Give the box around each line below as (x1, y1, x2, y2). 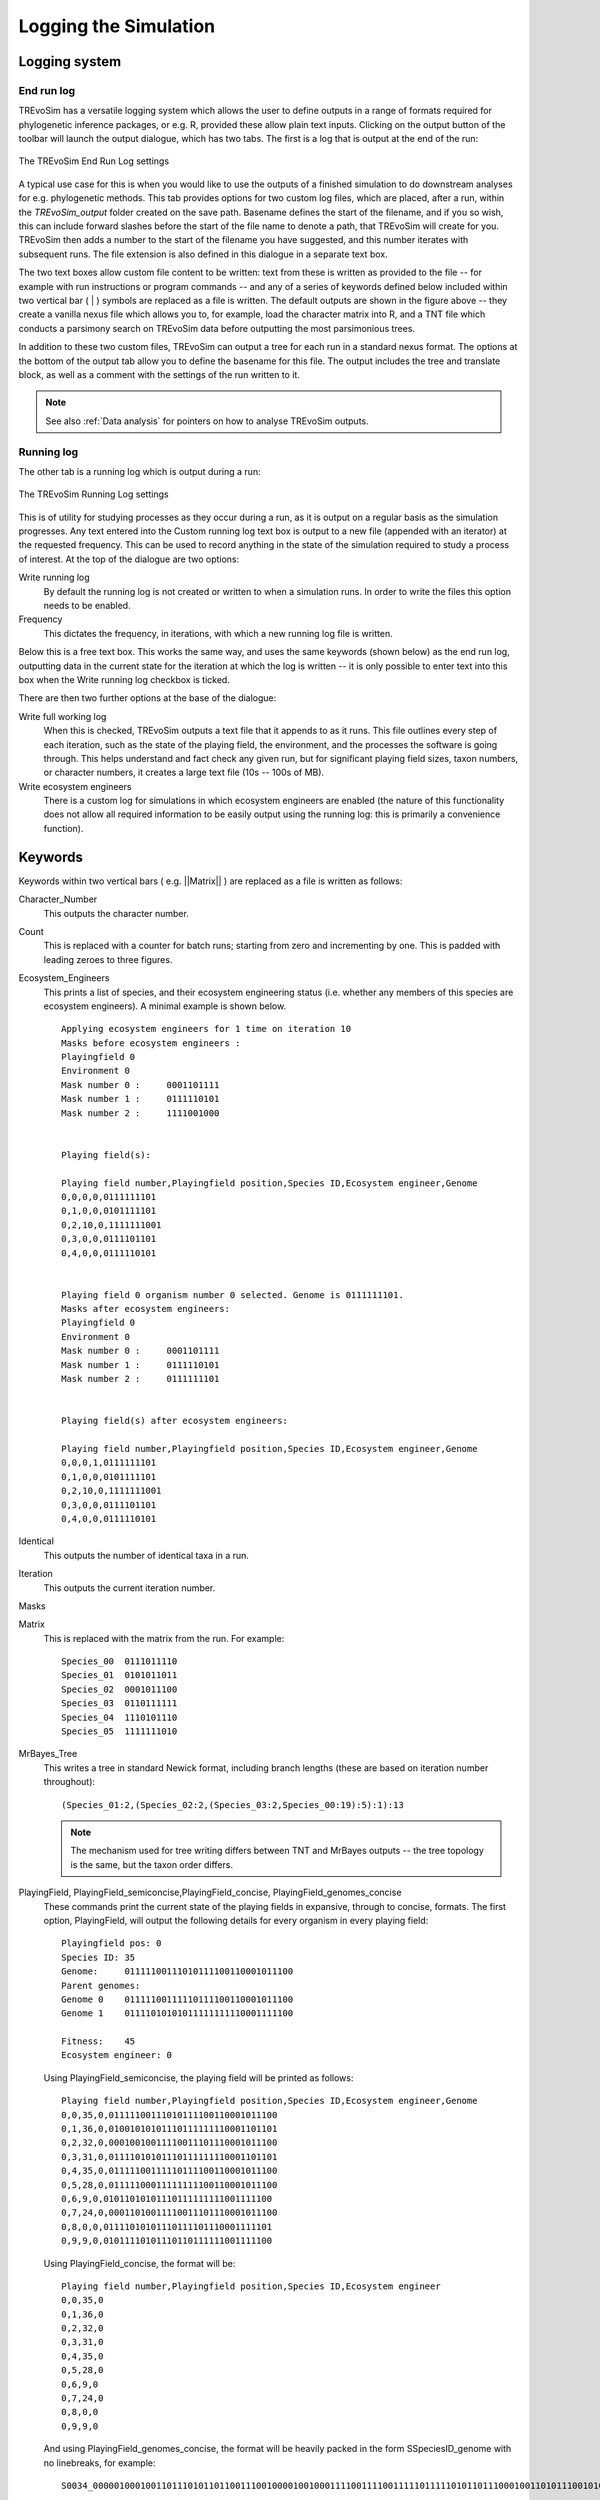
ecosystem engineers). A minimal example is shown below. (43, 1000, 287, 1012)
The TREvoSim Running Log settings (18, 488, 169, 500)
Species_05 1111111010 (61, 1726, 178, 1737)
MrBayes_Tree (18, 1748, 78, 1760)
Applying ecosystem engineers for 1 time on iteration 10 (61, 1023, 352, 1035)
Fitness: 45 (61, 2036, 136, 2047)
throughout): (43, 1776, 95, 1788)
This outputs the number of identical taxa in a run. (43, 1549, 250, 1561)
